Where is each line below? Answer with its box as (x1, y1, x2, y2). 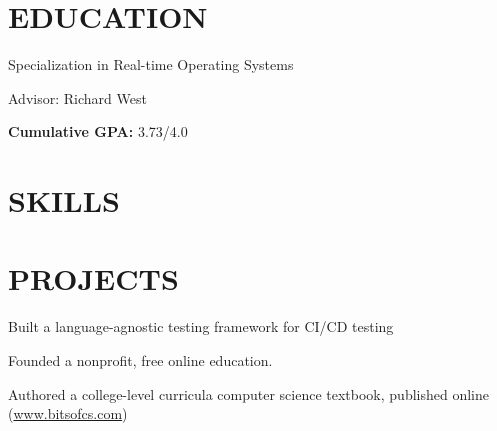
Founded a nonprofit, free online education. (8, 350, 273, 370)
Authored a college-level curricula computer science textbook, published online (8, 383, 489, 404)
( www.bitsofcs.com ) (8, 403, 128, 424)
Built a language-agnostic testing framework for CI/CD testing (8, 316, 394, 337)
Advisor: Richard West (8, 87, 147, 108)
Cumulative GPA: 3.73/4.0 (8, 121, 188, 142)
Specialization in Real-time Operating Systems (8, 54, 294, 75)
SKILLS (8, 180, 120, 221)
